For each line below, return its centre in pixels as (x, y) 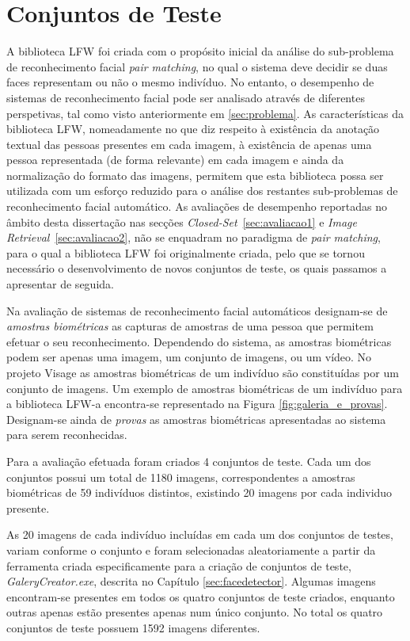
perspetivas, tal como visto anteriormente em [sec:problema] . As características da (205, 113)
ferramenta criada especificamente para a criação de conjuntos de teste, (179, 565)
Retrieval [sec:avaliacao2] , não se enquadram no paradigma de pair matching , (194, 237)
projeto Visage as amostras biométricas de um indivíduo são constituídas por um (203, 372)
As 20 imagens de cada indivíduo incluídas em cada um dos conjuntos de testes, (200, 534)
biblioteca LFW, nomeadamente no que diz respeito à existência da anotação (193, 129)
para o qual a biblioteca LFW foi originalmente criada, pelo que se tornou (186, 252)
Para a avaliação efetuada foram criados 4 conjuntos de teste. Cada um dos (189, 461)
